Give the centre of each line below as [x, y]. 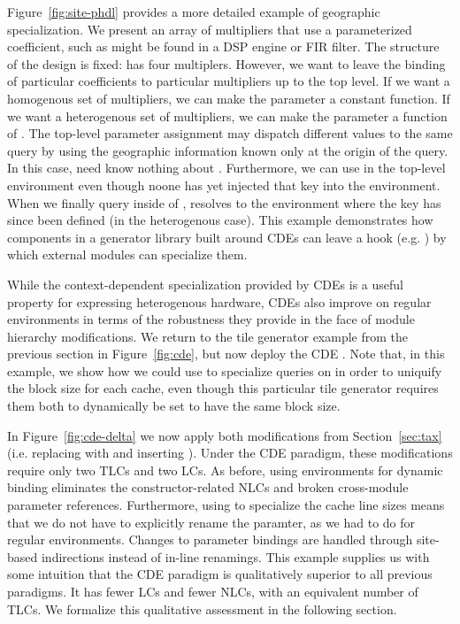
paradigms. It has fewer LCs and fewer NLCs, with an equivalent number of [213, 591]
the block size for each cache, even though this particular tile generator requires [223, 388]
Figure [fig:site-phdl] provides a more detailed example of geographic [194, 12]
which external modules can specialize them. [127, 254]
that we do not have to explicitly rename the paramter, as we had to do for [211, 522]
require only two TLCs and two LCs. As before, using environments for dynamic [225, 470]
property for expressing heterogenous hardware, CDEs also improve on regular [219, 301]
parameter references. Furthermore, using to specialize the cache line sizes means [226, 505]
